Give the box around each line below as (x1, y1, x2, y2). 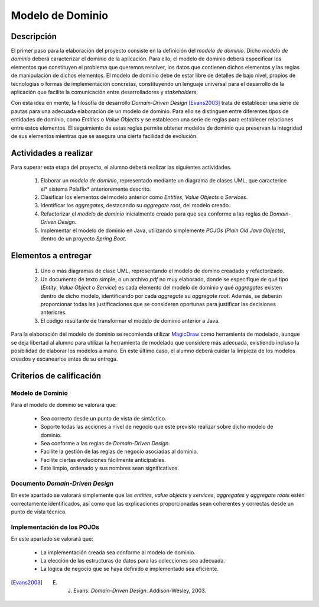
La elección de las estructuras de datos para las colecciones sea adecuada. (40, 557, 226, 564)
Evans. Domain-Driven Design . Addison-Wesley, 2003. (73, 587, 207, 595)
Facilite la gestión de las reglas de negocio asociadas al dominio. (40, 448, 198, 455)
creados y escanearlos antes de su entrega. (11, 355, 118, 362)
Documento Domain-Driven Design (11, 479, 114, 487)
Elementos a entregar (11, 250, 92, 261)
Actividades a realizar (11, 148, 93, 158)
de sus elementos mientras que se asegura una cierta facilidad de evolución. (11, 132, 198, 139)
